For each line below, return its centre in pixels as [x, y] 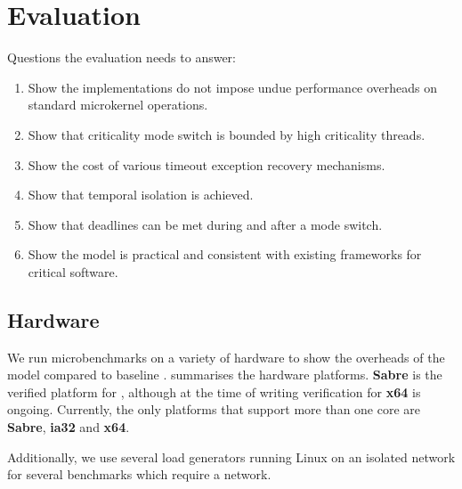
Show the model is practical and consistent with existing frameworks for [225, 254]
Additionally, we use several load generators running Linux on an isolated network [231, 456]
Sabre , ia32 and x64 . [69, 427]
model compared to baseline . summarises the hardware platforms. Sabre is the [225, 375]
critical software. [73, 271]
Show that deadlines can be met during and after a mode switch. [205, 224]
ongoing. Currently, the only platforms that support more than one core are [214, 409]
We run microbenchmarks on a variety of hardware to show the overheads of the [226, 357]
